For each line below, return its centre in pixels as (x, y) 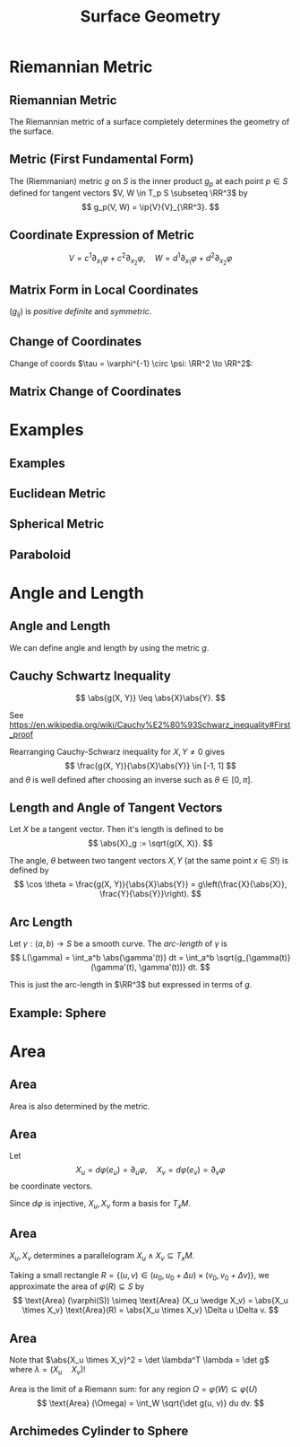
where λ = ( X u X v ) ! (48, 1371)
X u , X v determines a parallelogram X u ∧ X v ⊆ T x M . (102, 1256)
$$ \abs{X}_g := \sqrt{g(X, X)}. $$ (150, 843)
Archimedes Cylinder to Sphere (99, 1431)
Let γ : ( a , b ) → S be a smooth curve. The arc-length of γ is (119, 943)
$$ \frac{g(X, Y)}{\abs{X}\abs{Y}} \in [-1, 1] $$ (150, 766)
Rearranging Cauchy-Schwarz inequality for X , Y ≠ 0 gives (117, 751)
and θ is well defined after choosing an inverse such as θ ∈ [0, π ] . (131, 779)
